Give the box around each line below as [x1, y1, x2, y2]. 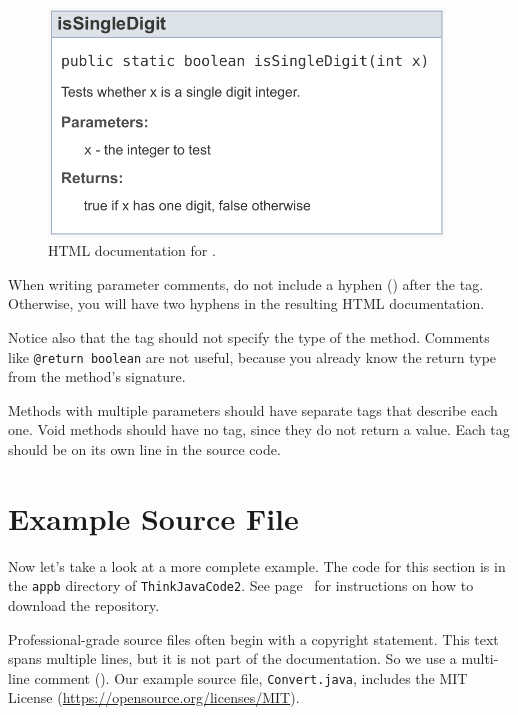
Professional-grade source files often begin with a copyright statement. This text [8, 628, 499, 649]
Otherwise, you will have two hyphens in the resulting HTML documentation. [8, 293, 485, 314]
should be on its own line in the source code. [8, 438, 281, 459]
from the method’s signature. [8, 366, 186, 387]
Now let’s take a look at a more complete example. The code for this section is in [8, 555, 506, 576]
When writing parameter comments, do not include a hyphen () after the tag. [8, 273, 484, 294]
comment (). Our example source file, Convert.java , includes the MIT [34, 667, 468, 688]
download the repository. [8, 594, 160, 615]
